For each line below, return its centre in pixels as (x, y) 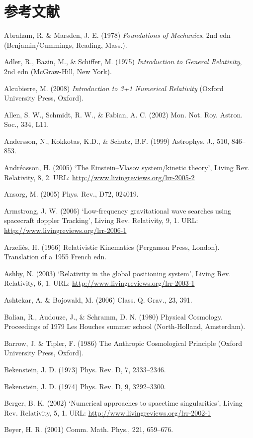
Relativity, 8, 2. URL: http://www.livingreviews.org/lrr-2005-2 (99, 177)
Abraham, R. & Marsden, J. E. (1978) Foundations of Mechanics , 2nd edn (117, 35)
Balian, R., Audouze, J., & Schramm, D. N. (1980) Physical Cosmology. (113, 316)
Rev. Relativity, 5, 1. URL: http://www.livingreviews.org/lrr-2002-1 (107, 412)
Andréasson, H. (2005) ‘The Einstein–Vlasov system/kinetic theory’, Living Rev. (127, 167)
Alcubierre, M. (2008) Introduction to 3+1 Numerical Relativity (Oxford (114, 88)
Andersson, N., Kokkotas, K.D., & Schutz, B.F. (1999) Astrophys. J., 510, (117, 141)
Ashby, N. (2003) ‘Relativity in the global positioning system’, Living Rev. (118, 273)
